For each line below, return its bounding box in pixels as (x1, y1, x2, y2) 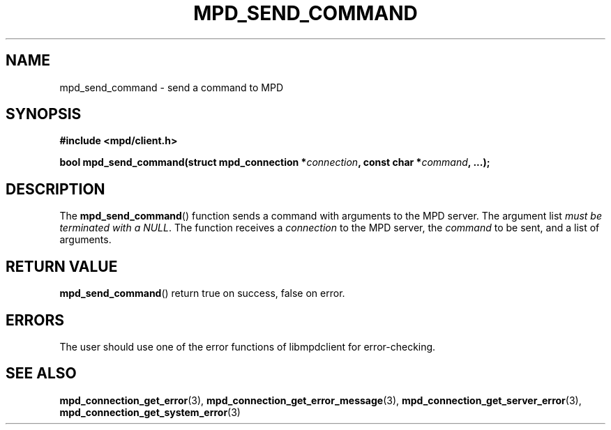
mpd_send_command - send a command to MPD (59, 81, 284, 93)
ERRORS (6, 311, 65, 329)
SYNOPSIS (6, 105, 82, 123)
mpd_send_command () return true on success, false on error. (59, 287, 345, 300)
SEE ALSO (6, 364, 77, 383)
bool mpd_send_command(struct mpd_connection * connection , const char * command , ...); (59, 156, 490, 169)
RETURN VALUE (6, 257, 118, 275)
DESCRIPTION (6, 180, 105, 198)
